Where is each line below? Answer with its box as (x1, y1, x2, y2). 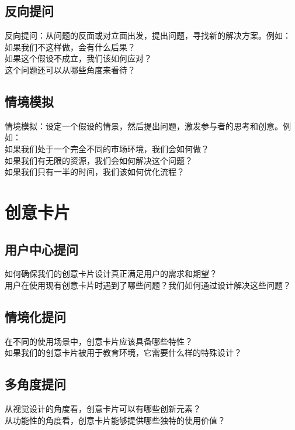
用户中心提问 (5, 240, 78, 258)
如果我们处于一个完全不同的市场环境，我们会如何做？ (5, 142, 209, 154)
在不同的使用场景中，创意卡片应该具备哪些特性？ (5, 335, 193, 347)
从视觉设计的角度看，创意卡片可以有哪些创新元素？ (5, 403, 201, 415)
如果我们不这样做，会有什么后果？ (5, 40, 136, 53)
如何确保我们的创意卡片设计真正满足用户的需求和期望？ (5, 267, 217, 280)
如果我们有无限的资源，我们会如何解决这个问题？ (5, 154, 193, 166)
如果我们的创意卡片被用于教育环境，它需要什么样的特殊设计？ (5, 346, 242, 359)
